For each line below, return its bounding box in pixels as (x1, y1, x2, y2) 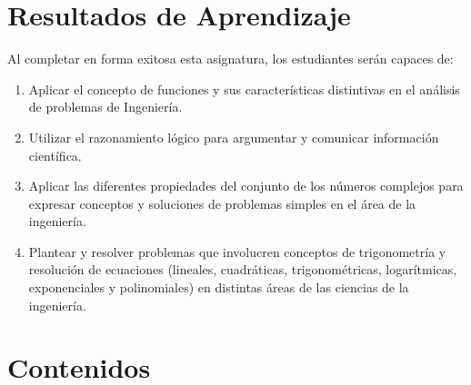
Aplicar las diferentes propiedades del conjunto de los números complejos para (28, 176, 464, 195)
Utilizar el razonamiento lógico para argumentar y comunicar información (28, 127, 439, 146)
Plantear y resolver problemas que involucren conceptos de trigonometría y (28, 242, 446, 261)
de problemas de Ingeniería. (28, 97, 183, 116)
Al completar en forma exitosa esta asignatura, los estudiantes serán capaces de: (7, 49, 454, 68)
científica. (28, 145, 82, 164)
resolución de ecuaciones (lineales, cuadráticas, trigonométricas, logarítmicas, (28, 260, 457, 279)
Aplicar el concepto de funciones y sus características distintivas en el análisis (28, 79, 460, 98)
